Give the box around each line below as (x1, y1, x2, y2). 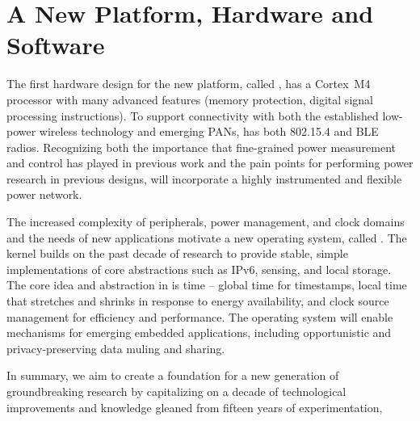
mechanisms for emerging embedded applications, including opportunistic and (6, 324, 392, 341)
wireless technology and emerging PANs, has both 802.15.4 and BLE (39, 123, 379, 140)
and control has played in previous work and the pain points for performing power (6, 154, 414, 171)
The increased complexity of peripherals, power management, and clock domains (6, 213, 405, 230)
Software (6, 28, 105, 61)
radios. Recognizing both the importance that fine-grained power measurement (6, 138, 396, 155)
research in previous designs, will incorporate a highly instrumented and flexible (6, 170, 402, 187)
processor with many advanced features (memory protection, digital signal (6, 91, 373, 107)
